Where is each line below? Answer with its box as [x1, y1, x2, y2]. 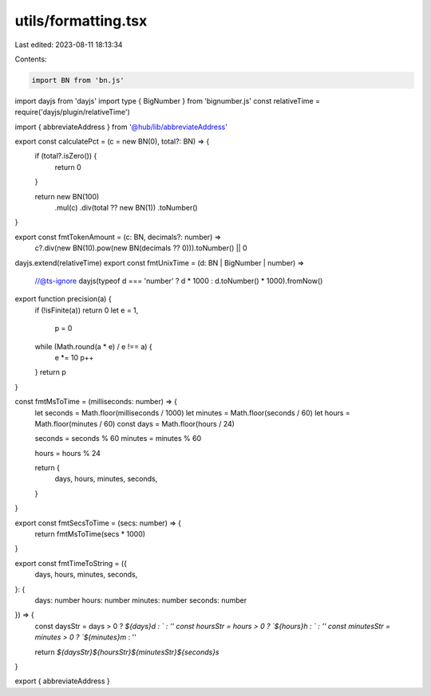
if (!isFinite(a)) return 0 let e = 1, [34, 305, 139, 315]
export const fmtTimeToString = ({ [14, 558, 128, 568]
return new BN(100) [34, 191, 100, 201]
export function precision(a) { [14, 294, 112, 304]
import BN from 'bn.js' [31, 76, 125, 85]
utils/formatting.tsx [14, 12, 148, 29]
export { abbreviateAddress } [14, 676, 111, 686]
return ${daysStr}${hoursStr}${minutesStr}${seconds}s [34, 647, 219, 657]
